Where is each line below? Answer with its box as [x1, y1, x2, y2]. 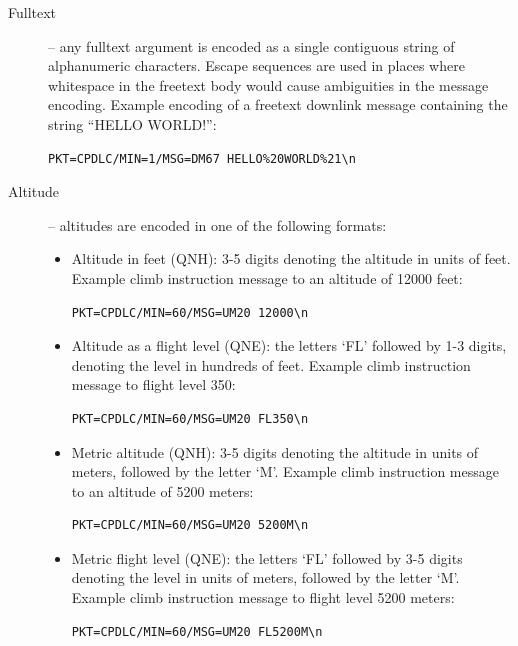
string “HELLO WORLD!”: [48, 113, 217, 134]
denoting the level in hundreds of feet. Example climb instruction [71, 354, 471, 375]
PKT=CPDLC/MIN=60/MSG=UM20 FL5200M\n [71, 624, 323, 639]
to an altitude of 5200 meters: [71, 480, 254, 501]
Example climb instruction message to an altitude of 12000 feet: [71, 267, 463, 288]
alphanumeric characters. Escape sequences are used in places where [48, 55, 465, 76]
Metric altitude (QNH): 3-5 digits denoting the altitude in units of [71, 441, 479, 462]
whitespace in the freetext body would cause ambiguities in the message [48, 74, 489, 95]
